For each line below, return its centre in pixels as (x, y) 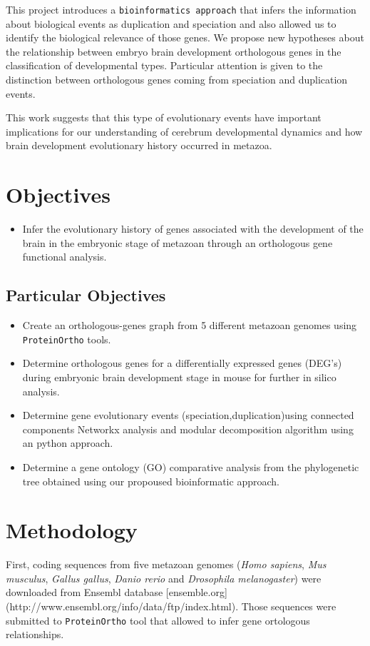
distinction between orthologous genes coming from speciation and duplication (177, 80)
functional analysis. (65, 257)
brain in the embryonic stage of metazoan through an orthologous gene (178, 242)
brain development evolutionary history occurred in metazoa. (139, 145)
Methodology (72, 530)
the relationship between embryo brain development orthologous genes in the (174, 51)
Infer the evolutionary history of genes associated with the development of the (193, 229)
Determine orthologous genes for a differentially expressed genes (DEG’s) (182, 363)
